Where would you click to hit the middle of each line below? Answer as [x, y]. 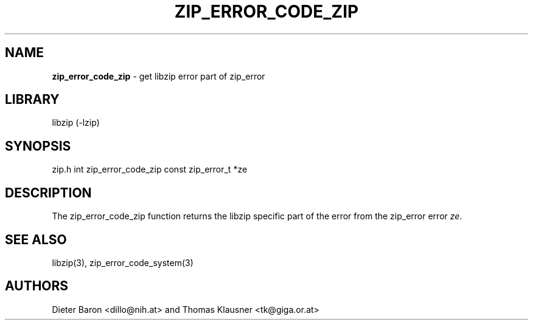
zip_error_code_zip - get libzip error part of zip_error [159, 76]
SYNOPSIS [38, 146]
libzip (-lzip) [76, 123]
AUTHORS [37, 286]
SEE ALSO [36, 239]
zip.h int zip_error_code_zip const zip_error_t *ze [150, 169]
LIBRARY [32, 100]
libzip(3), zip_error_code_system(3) [123, 262]
